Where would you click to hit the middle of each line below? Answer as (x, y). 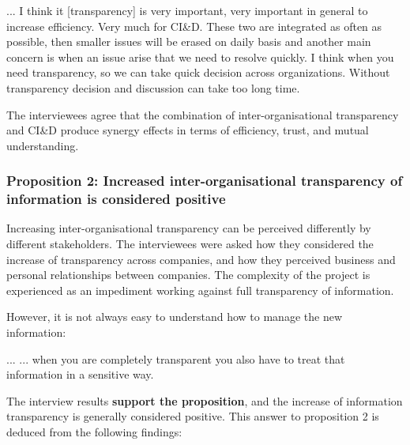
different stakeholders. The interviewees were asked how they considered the (190, 244)
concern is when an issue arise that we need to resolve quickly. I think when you (200, 57)
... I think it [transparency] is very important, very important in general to (187, 10)
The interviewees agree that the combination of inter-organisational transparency (203, 114)
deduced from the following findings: (94, 432)
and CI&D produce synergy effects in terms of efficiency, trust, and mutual (188, 130)
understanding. (43, 145)
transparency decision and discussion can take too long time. (153, 87)
